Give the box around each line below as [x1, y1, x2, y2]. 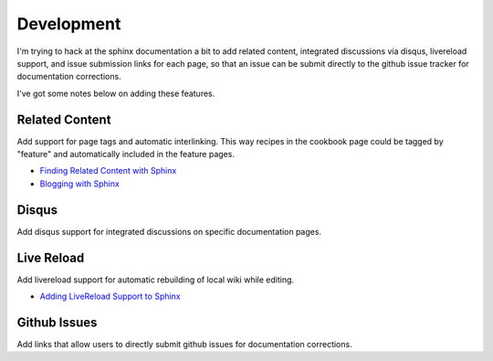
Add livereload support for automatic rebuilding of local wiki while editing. [16, 274, 295, 285]
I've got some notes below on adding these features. [16, 88, 215, 99]
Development [16, 14, 121, 34]
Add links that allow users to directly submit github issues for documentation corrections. [16, 338, 352, 349]
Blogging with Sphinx [39, 178, 121, 189]
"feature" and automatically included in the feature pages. [16, 149, 235, 160]
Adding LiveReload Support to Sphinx [39, 291, 182, 302]
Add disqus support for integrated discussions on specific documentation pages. [16, 226, 322, 237]
